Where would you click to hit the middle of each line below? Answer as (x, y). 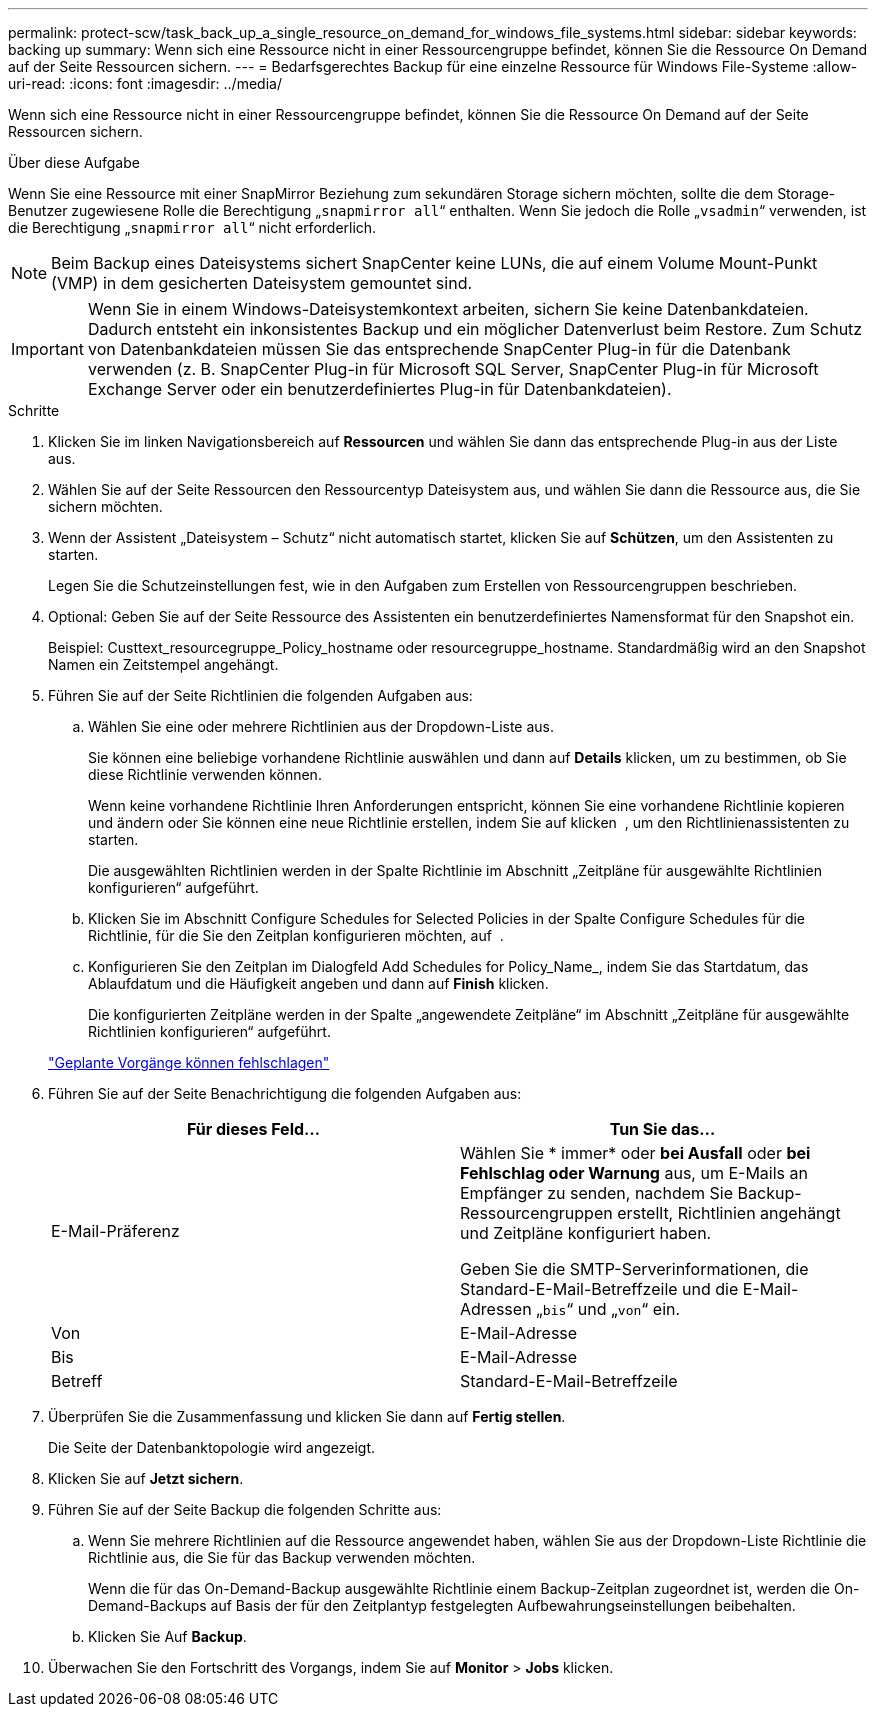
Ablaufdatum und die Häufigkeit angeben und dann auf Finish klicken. (318, 983)
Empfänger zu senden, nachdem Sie (597, 1193)
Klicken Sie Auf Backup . (167, 1636)
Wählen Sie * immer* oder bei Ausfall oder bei (635, 1153)
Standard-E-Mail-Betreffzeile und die (599, 1289)
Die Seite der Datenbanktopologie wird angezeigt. (211, 1447)
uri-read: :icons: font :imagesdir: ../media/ (145, 83)
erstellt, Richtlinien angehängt (729, 1213)
